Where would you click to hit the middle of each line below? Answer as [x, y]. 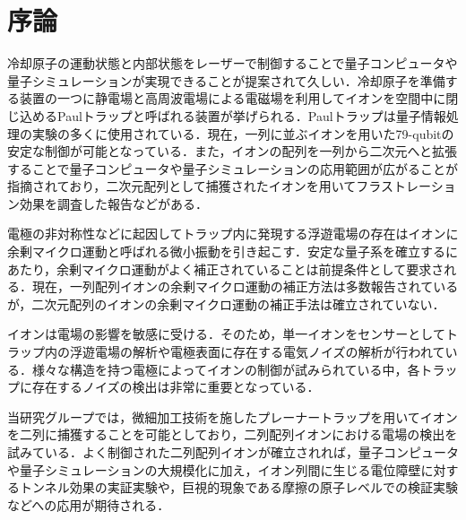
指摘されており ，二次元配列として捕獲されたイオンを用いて [182, 186]
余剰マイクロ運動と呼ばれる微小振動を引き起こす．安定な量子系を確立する [226, 251]
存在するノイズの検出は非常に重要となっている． [176, 387]
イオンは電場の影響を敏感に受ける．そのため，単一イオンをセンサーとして [226, 334]
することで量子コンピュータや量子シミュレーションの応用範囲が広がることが [233, 168]
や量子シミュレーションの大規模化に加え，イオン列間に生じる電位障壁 [214, 469]
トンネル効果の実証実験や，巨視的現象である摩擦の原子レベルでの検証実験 [239, 487]
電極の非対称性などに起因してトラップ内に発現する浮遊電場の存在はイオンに [233, 234]
